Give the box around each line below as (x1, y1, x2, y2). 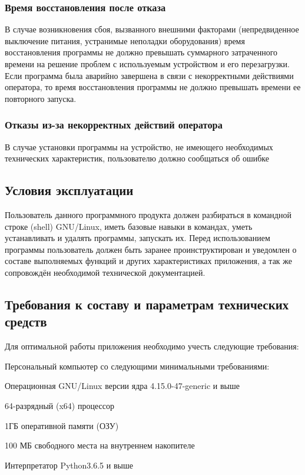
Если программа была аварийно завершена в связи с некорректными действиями (5, 69, 294, 81)
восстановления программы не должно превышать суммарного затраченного (5, 46, 278, 58)
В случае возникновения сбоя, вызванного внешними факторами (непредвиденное (5, 23, 299, 35)
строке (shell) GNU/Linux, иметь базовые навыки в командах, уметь (5, 220, 253, 232)
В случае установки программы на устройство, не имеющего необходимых (5, 140, 273, 153)
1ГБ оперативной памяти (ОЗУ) (5, 419, 119, 431)
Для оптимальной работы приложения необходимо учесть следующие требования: (5, 340, 299, 352)
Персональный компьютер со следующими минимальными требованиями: (5, 359, 270, 372)
